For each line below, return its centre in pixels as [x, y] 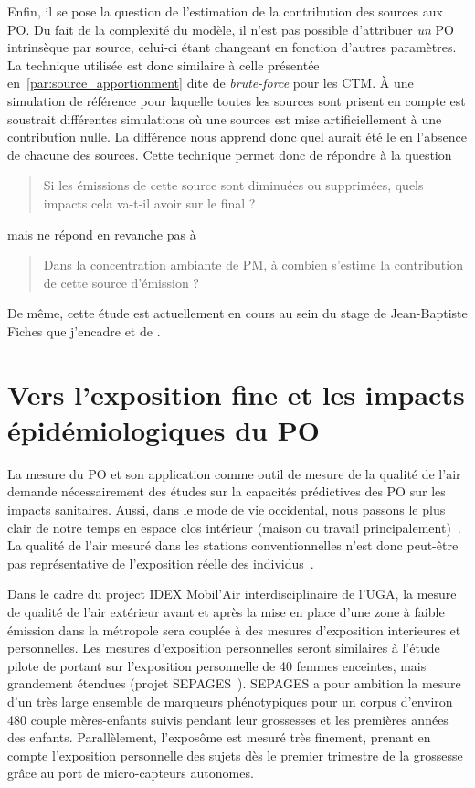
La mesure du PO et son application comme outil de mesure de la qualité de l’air [234, 473]
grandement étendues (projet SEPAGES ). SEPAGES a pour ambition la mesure [234, 683]
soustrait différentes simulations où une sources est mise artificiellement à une [225, 118]
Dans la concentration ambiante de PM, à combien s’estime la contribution [253, 265]
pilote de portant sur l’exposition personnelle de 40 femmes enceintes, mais [217, 665]
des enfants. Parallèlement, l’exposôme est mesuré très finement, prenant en [219, 737]
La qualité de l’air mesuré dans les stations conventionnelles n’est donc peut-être [233, 545]
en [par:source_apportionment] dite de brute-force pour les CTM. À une [211, 83]
